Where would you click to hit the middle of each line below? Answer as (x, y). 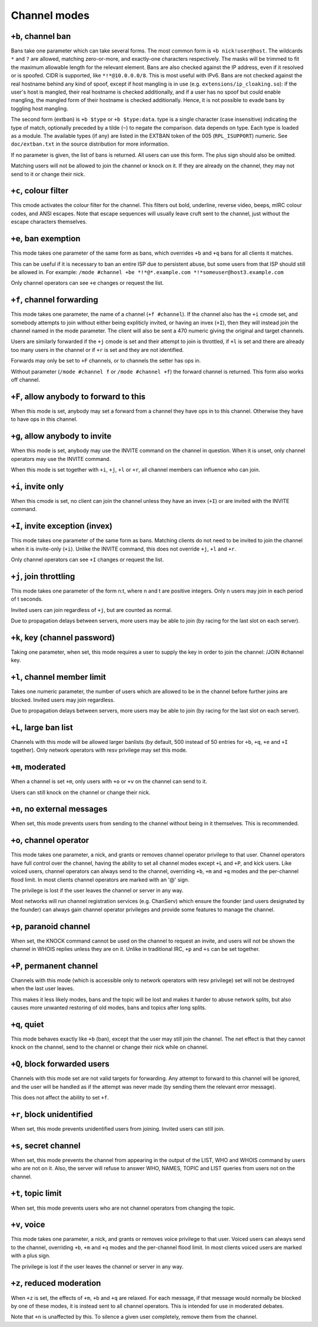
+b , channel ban (41, 36)
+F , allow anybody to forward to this (78, 396)
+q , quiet (27, 1024)
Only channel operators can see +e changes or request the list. (87, 283)
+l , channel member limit (58, 677)
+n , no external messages (59, 809)
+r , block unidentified (52, 1114)
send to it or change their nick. (48, 174)
